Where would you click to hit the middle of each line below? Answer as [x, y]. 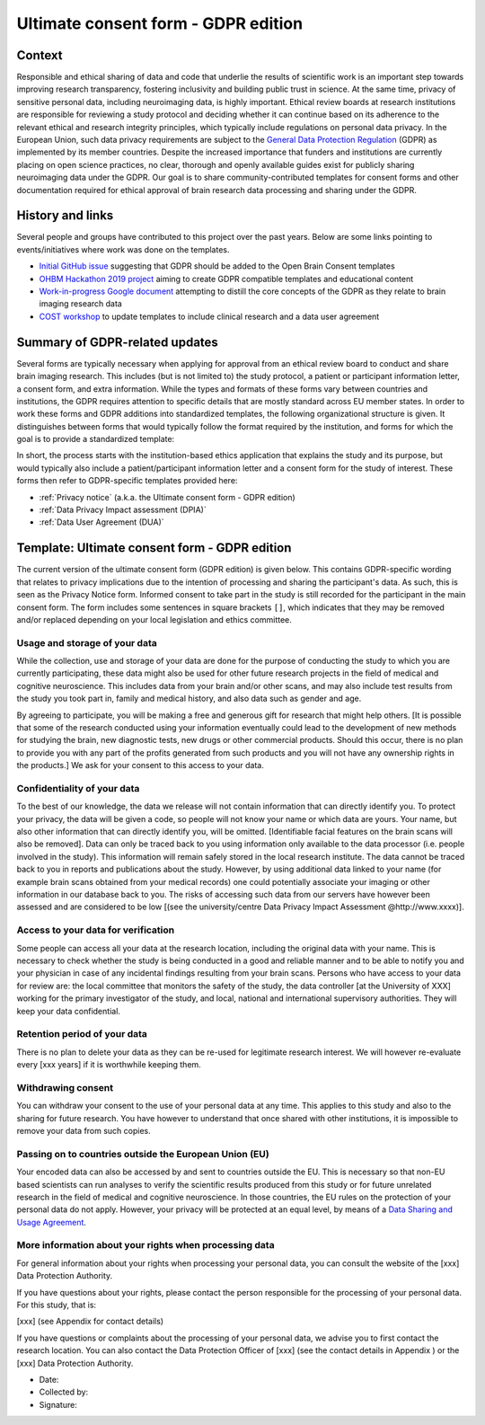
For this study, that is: [57, 1305]
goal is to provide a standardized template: [96, 439]
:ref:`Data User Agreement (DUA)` [102, 522]
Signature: [58, 1404]
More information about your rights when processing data [145, 1245]
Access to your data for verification [96, 930]
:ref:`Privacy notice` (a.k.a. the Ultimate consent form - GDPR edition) [167, 497]
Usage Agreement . [52, 1222]
